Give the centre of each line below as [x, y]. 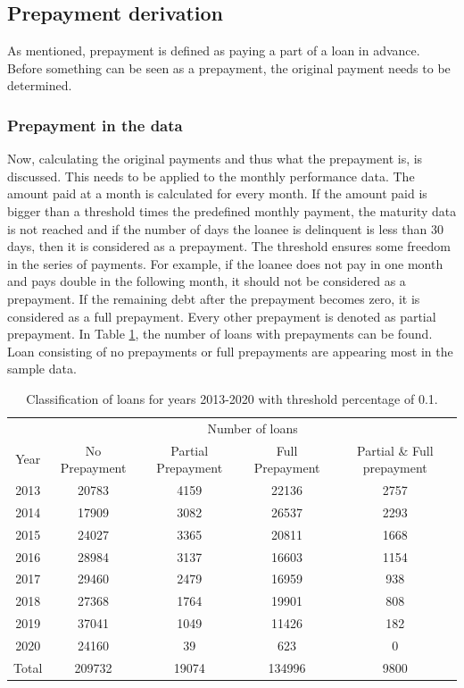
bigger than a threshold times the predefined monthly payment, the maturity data [232, 210]
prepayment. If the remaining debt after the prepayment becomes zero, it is [214, 298]
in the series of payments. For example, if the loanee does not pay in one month [225, 263]
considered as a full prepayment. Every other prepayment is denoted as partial [222, 316]
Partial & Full [395, 450]
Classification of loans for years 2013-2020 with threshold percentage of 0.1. [232, 398]
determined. [40, 85]
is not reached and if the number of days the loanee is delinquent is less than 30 [225, 228]
